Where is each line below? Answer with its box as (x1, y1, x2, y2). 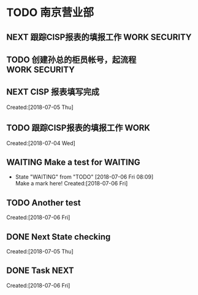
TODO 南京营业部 (6, 6, 94, 20)
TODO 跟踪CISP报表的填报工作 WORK (6, 123, 150, 133)
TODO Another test (6, 197, 81, 208)
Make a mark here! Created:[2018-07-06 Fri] (15, 180, 128, 187)
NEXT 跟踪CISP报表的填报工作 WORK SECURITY (6, 32, 192, 42)
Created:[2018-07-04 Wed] (6, 139, 75, 147)
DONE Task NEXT (6, 266, 75, 276)
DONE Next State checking (6, 231, 111, 242)
